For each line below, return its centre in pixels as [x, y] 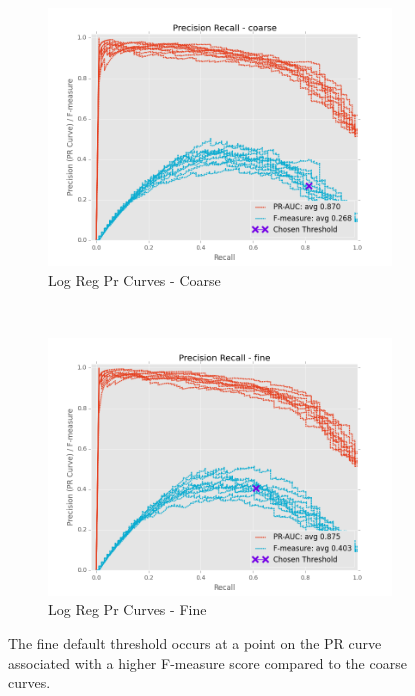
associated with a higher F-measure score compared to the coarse [207, 662]
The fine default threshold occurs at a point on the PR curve [195, 642]
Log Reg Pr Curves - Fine [127, 609]
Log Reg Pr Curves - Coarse [134, 279]
